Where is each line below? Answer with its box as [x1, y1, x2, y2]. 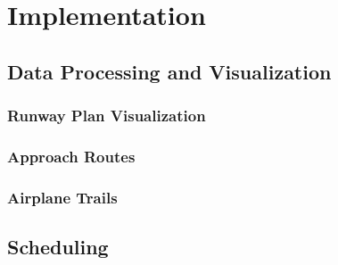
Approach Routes [7, 145, 136, 167]
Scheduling [7, 233, 109, 261]
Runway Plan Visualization [7, 104, 206, 127]
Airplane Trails [7, 186, 118, 208]
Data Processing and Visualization [7, 57, 332, 85]
